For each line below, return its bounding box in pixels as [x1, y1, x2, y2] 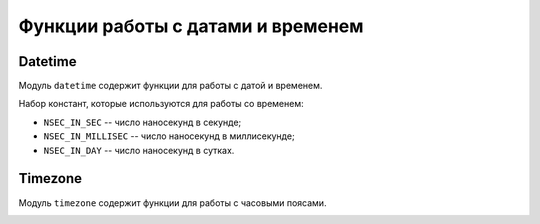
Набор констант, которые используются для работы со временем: [18, 98, 304, 110]
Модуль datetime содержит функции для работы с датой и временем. [18, 80, 323, 92]
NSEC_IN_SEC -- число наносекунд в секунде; [43, 116, 242, 128]
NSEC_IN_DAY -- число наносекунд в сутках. [43, 144, 235, 156]
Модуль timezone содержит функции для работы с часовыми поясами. [18, 196, 327, 209]
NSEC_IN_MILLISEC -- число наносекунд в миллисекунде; [43, 130, 295, 142]
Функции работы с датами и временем [18, 15, 364, 37]
